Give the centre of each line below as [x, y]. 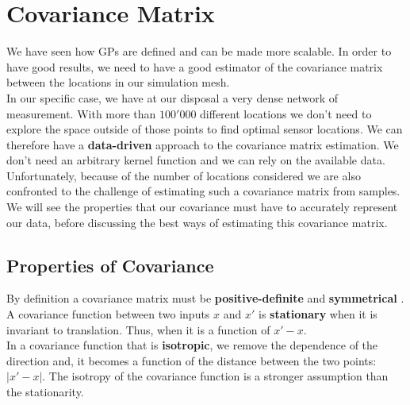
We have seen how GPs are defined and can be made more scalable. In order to [199, 51]
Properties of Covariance [110, 265]
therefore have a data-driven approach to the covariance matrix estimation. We [203, 144]
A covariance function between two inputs [108, 314]
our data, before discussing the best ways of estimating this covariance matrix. [197, 222]
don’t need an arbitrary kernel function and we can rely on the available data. [196, 160]
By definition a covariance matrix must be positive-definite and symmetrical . [205, 298]
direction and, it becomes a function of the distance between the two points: [192, 360]
